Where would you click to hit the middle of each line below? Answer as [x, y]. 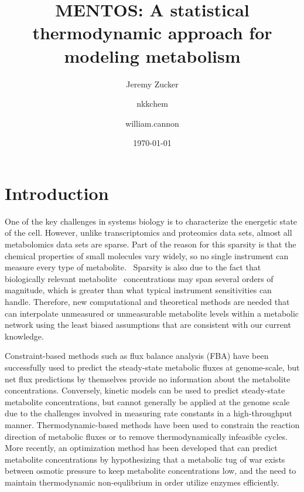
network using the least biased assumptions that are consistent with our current [148, 325]
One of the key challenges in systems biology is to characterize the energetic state [151, 221]
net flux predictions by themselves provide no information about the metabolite [148, 379]
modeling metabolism [152, 55]
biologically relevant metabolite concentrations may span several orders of [139, 278]
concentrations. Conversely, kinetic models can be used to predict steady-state [145, 390]
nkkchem [152, 104]
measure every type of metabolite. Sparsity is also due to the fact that [133, 267]
